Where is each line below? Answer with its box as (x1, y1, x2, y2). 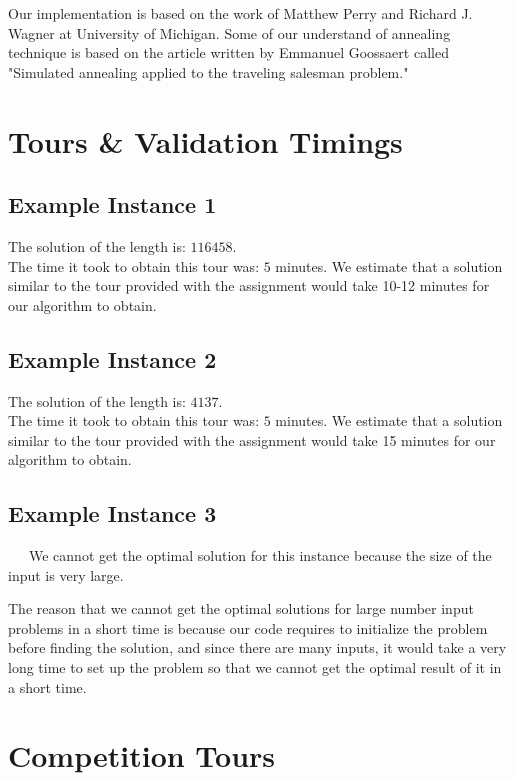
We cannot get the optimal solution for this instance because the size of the (28, 545, 492, 566)
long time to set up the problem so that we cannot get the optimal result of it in (8, 657, 502, 678)
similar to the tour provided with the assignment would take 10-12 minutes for (8, 275, 490, 296)
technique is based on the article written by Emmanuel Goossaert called (8, 42, 449, 63)
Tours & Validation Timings (8, 120, 403, 161)
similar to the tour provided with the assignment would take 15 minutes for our (8, 429, 496, 450)
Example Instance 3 (8, 498, 217, 529)
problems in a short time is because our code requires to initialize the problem (8, 617, 488, 638)
